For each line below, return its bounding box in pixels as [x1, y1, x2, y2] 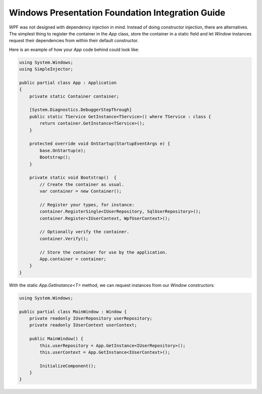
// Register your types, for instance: [39, 202, 134, 207]
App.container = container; [39, 256, 107, 262]
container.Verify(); [39, 236, 89, 241]
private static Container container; [29, 94, 119, 99]
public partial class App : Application [19, 80, 116, 85]
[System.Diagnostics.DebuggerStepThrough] [29, 107, 132, 112]
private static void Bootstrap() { [29, 175, 116, 180]
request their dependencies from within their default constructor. [9, 38, 139, 44]
